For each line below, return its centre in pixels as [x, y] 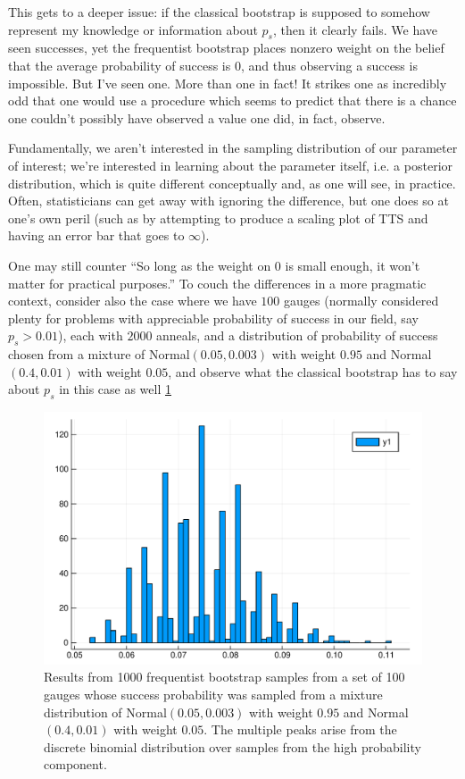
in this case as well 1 [115, 389]
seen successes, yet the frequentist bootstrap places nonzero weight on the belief [226, 48]
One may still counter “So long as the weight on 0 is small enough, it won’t [214, 265]
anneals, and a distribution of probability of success [297, 335]
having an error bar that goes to [96, 235]
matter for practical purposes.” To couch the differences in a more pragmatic [217, 283]
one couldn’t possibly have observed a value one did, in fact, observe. [197, 117]
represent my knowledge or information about [133, 29]
